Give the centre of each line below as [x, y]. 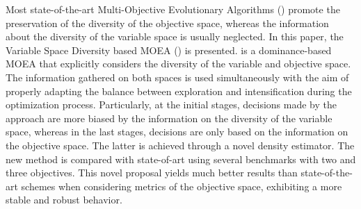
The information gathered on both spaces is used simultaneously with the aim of [177, 77]
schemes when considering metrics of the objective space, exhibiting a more [182, 186]
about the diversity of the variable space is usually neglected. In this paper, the [175, 36]
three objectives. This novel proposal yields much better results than [152, 173]
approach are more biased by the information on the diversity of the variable [169, 118]
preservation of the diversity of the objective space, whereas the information [167, 23]
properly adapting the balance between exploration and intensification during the [179, 91]
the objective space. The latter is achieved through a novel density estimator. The [180, 145]
